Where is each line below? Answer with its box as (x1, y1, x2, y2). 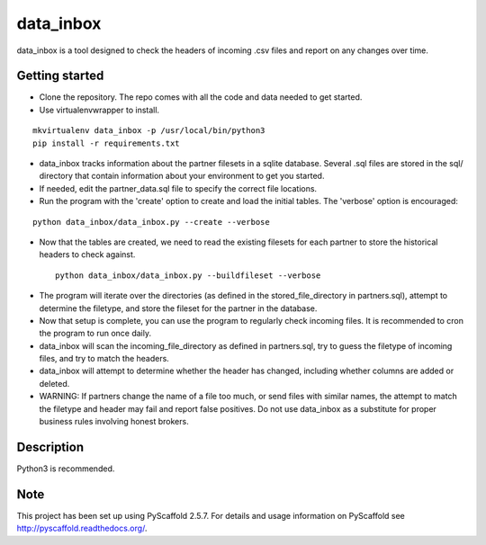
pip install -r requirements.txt (32, 138, 180, 148)
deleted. (39, 378, 70, 389)
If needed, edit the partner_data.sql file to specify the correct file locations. (39, 183, 318, 193)
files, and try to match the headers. (39, 353, 170, 364)
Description (16, 439, 85, 454)
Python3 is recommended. (16, 463, 115, 474)
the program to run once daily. (39, 328, 152, 339)
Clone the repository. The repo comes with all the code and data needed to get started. (39, 92, 363, 103)
